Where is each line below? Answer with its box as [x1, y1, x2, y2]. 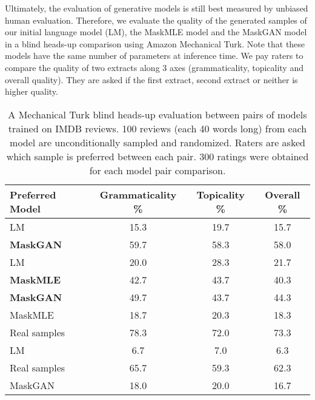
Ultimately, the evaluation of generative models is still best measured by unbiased [5, 2, 308, 14]
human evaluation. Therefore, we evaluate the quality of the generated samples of [5, 13, 307, 26]
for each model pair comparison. [89, 163, 226, 177]
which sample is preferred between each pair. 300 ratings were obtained [6, 149, 309, 163]
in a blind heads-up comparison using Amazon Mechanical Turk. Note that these [5, 37, 305, 50]
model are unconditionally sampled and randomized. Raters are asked [10, 135, 305, 149]
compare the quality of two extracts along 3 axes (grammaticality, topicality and [5, 61, 303, 73]
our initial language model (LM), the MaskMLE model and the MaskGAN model [5, 25, 307, 38]
